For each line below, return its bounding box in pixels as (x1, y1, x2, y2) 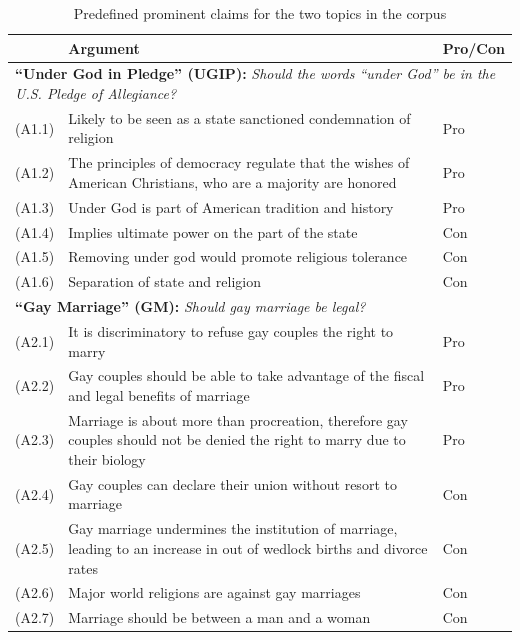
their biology (68, 449, 146, 470)
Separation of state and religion (68, 271, 261, 292)
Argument (68, 37, 140, 58)
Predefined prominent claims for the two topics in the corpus (73, 3, 447, 23)
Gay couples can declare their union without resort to (68, 473, 397, 494)
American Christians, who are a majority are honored (68, 171, 397, 192)
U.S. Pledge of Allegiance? (15, 83, 177, 104)
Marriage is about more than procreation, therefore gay (68, 409, 408, 430)
